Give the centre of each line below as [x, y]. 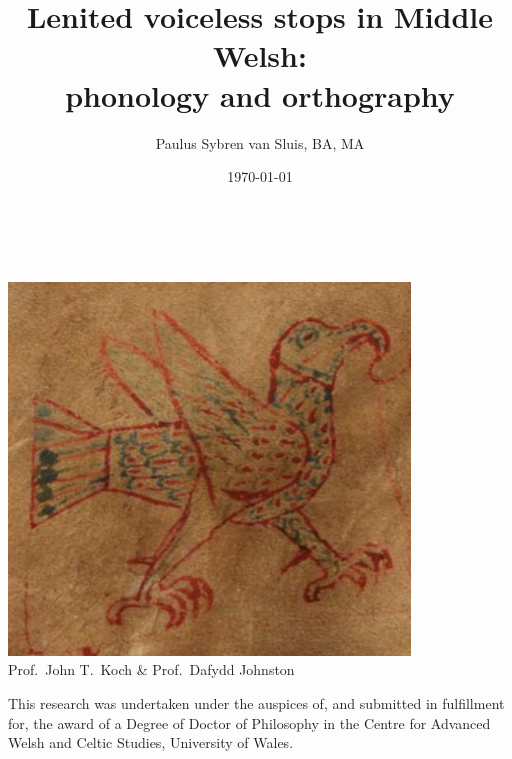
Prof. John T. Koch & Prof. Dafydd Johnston [151, 669]
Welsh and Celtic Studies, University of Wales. [151, 742]
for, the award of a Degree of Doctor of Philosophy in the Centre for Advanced [249, 722]
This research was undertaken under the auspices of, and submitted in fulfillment [256, 703]
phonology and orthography [260, 94]
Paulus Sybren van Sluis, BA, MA [260, 142]
